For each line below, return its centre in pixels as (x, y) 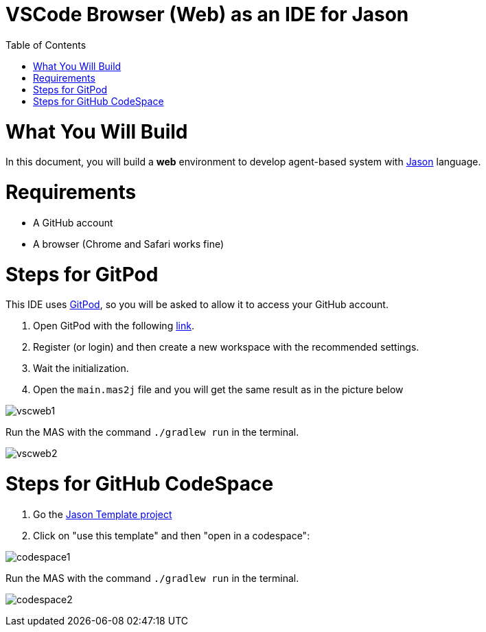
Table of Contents (46, 45)
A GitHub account (73, 222)
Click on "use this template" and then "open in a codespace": (172, 535)
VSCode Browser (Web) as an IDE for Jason (207, 14)
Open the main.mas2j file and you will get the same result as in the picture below (218, 390)
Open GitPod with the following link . (114, 326)
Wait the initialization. (81, 368)
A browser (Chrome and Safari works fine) (129, 244)
